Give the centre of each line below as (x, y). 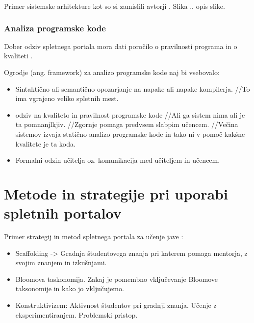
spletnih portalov (63, 213)
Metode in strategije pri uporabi (116, 193)
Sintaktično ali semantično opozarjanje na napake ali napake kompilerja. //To (133, 88)
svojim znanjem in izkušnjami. (61, 262)
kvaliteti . (18, 56)
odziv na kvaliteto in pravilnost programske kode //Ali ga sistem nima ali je (130, 114)
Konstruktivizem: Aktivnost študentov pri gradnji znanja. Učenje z (116, 305)
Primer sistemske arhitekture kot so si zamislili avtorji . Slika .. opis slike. (114, 6)
